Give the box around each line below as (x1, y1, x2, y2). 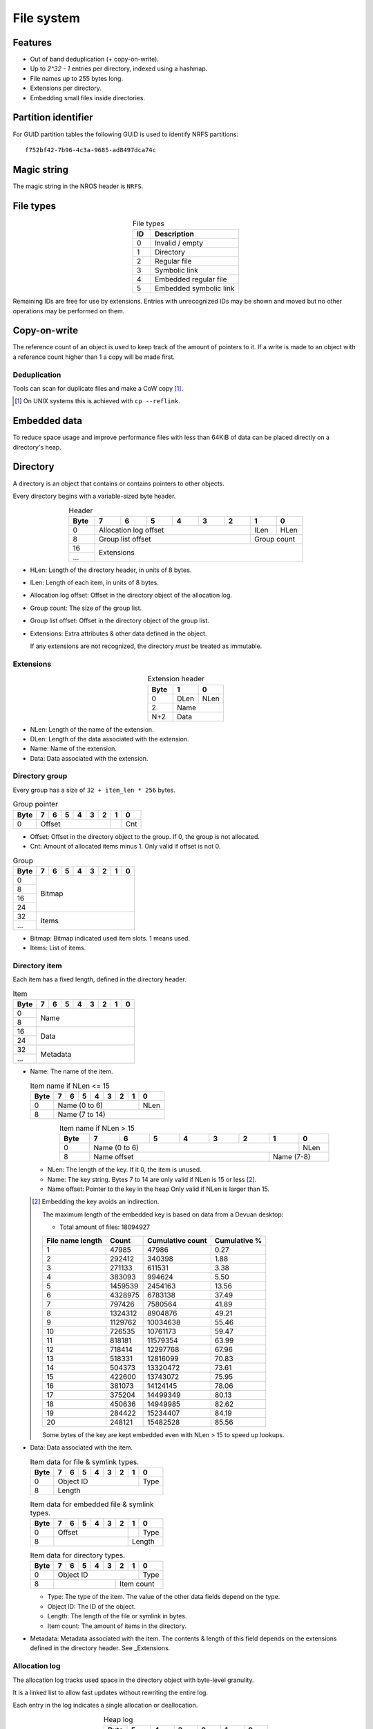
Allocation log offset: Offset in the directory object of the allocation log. (30, 591, 233, 600)
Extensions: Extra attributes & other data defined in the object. (30, 629, 207, 638)
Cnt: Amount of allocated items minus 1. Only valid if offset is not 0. (30, 842, 221, 851)
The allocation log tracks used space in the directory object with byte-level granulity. (12, 1676, 254, 1684)
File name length (46, 1235, 103, 1245)
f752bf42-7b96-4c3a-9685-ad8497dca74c (25, 146, 157, 154)
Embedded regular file (154, 275, 227, 284)
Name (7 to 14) (57, 1109, 106, 1119)
